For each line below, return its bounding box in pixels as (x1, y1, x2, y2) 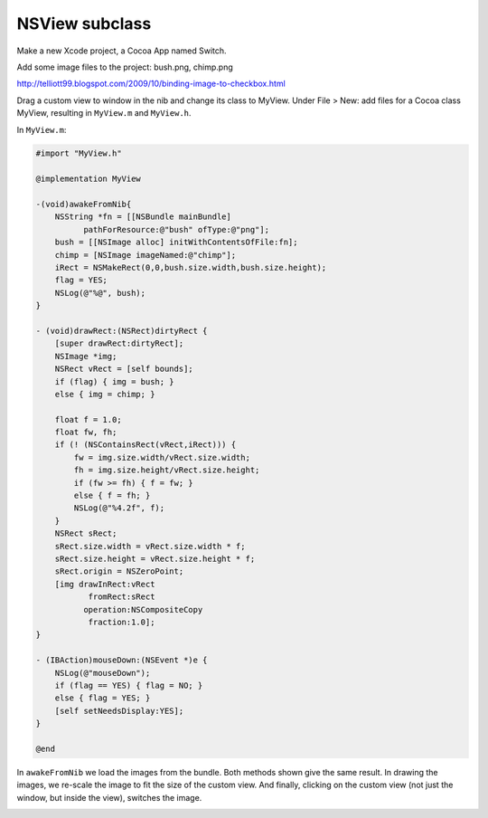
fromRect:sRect (88, 592, 155, 602)
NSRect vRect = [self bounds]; (54, 364, 193, 375)
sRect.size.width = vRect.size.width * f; (54, 541, 246, 551)
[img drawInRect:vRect (54, 579, 155, 589)
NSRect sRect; (54, 528, 117, 538)
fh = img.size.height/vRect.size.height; (73, 465, 260, 475)
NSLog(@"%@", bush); (54, 288, 146, 298)
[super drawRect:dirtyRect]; (54, 338, 184, 348)
